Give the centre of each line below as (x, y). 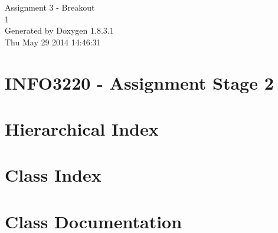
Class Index (53, 175)
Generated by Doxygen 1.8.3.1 (59, 30)
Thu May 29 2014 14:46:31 (53, 42)
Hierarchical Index (82, 128)
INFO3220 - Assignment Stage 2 (139, 82)
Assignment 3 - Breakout (50, 7)
